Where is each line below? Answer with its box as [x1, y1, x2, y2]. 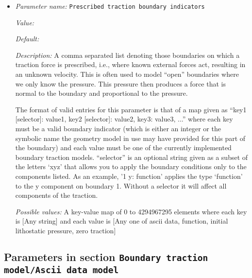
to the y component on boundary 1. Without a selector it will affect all [15, 180, 227, 191]
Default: [15, 34, 39, 44]
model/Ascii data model [4, 264, 119, 275]
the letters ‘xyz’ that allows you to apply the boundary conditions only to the [15, 161, 247, 172]
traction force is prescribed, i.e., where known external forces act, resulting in [15, 59, 246, 69]
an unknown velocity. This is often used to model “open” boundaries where [15, 69, 239, 79]
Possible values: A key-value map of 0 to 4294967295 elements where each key [15, 206, 247, 216]
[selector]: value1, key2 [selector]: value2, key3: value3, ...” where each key [15, 114, 233, 124]
